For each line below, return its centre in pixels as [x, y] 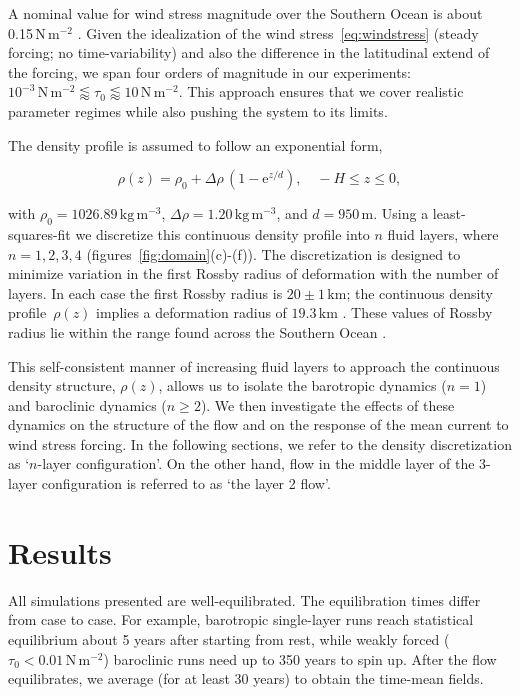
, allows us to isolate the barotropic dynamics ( [302, 385]
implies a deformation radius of [191, 312]
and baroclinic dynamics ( [87, 404]
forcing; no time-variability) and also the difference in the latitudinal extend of [249, 52]
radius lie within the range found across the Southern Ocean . [197, 331]
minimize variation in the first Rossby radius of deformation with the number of [253, 273]
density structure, [62, 385]
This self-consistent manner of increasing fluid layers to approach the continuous [254, 365]
